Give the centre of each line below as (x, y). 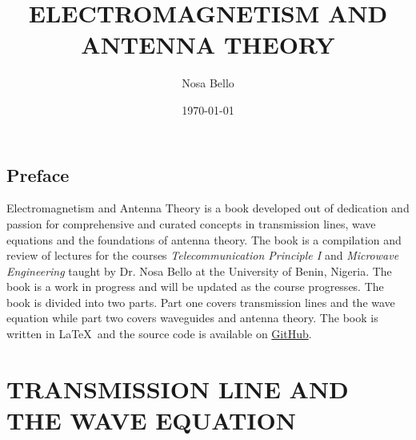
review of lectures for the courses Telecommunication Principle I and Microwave (203, 255)
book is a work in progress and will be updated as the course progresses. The (195, 287)
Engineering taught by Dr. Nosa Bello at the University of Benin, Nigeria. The (199, 270)
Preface (38, 174)
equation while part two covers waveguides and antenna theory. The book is (192, 318)
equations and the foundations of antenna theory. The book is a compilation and (204, 239)
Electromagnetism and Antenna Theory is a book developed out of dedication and (208, 208)
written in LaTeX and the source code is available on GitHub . (159, 334)
